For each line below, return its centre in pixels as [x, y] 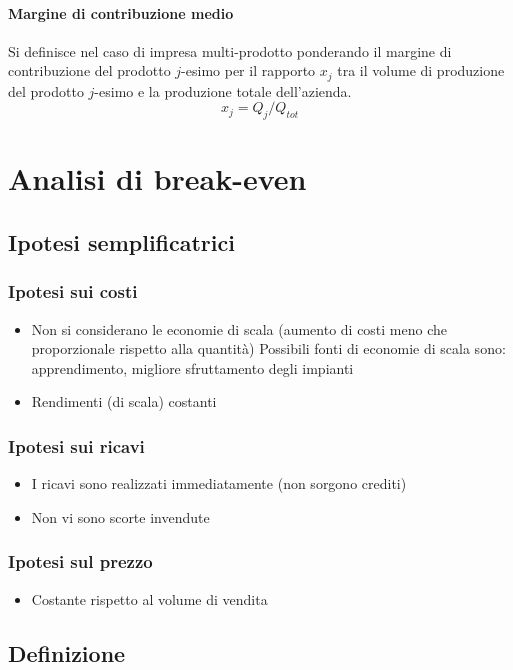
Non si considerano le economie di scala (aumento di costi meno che [239, 328]
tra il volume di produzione [421, 70]
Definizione [67, 652]
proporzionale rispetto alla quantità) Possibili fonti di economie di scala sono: [268, 348]
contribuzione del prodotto [89, 70]
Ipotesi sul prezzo [80, 561]
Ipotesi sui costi [73, 291]
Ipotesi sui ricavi [76, 445]
